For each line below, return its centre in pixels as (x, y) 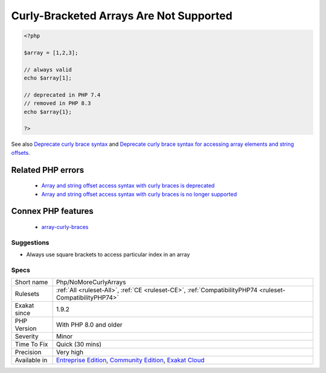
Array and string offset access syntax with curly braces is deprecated (128, 186)
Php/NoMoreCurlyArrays (91, 282)
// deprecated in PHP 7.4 (62, 95)
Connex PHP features (52, 211)
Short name (31, 282)
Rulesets (27, 294)
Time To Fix (31, 345)
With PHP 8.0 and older (89, 325)
